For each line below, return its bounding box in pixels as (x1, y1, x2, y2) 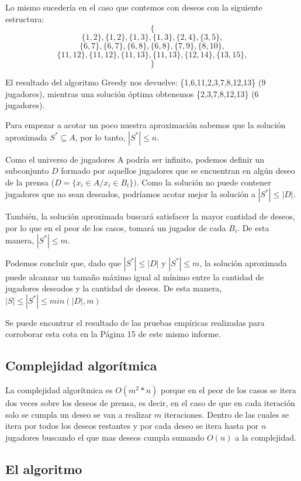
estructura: (5, 12, 44, 25)
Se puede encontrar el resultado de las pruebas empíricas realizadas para (5, 316, 265, 328)
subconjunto (5, 164, 49, 177)
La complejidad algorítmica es (5, 384, 113, 396)
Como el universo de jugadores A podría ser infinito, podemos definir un (5, 153, 265, 165)
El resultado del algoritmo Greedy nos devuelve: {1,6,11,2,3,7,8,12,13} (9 (5, 76, 266, 88)
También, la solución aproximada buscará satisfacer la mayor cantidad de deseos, (5, 210, 295, 222)
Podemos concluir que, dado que (5, 256, 121, 269)
